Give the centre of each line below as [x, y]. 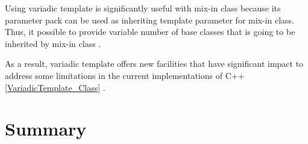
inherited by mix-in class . [53, 43]
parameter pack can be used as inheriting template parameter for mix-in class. [150, 20]
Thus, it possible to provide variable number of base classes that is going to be [150, 32]
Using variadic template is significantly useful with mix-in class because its [143, 8]
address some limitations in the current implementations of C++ [125, 75]
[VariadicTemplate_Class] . [55, 87]
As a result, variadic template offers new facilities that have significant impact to [154, 64]
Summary [46, 129]
